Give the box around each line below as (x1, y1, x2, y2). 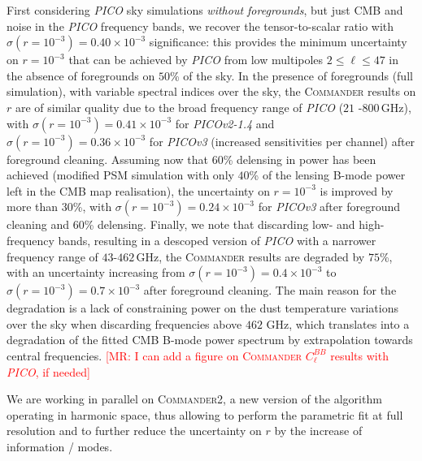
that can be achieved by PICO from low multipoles (68, 51, 324, 68)
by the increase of (274, 422, 363, 439)
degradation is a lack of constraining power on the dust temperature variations (7, 299, 399, 317)
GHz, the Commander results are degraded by (136, 248, 365, 265)
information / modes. (7, 437, 113, 455)
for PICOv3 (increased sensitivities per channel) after (149, 132, 415, 149)
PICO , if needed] (7, 363, 90, 380)
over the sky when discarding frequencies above (7, 315, 242, 332)
